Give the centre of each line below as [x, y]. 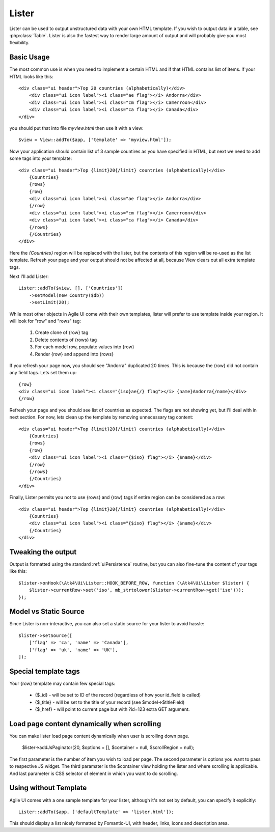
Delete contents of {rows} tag [66, 340]
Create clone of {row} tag [62, 332]
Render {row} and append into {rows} [74, 354]
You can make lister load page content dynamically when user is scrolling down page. [99, 736]
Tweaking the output [43, 552]
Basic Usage [30, 57]
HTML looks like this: [31, 76]
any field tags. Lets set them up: [43, 373]
